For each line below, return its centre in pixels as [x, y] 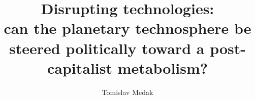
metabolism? [163, 67]
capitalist [80, 67]
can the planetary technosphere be [127, 28]
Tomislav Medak [127, 92]
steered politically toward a [107, 48]
